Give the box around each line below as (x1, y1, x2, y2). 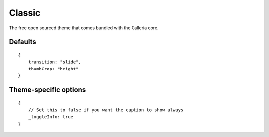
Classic (9, 7, 41, 18)
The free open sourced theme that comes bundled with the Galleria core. (9, 25, 159, 31)
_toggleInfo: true (28, 114, 74, 120)
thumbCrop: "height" (28, 66, 79, 71)
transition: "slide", (28, 59, 82, 65)
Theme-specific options (9, 85, 86, 94)
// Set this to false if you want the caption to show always (28, 107, 184, 113)
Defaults (9, 38, 37, 46)
